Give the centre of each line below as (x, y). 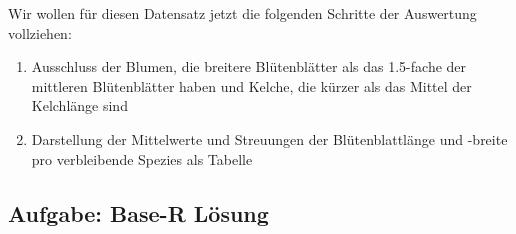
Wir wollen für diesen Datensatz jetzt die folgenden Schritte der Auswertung (242, 13)
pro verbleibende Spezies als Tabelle (142, 158)
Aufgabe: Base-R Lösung (138, 212)
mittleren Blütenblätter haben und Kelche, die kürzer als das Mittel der (251, 85)
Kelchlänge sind (79, 105)
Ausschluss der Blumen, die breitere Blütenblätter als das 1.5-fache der (249, 66)
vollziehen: (40, 32)
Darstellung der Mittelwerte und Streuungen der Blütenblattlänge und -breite (269, 138)
